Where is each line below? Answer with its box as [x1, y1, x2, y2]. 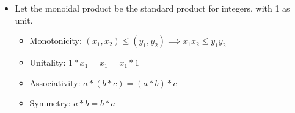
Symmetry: [29, 97, 71, 109]
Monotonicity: [29, 34, 82, 47]
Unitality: [29, 56, 66, 69]
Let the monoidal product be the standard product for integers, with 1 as [15, 2, 290, 14]
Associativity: [29, 76, 81, 89]
